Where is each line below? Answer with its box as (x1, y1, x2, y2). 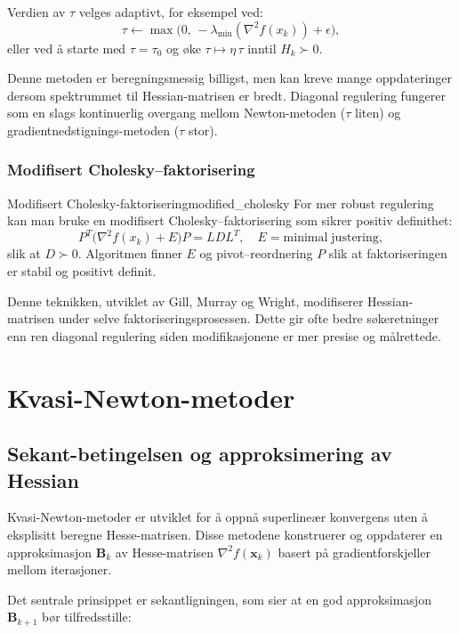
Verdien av (7, 3, 66, 20)
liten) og (355, 103, 401, 122)
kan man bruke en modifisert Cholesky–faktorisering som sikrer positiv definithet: (7, 211, 453, 230)
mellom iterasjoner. (7, 560, 112, 579)
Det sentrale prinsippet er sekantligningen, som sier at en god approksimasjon (7, 589, 431, 608)
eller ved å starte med (7, 38, 126, 57)
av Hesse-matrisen (115, 542, 214, 561)
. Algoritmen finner (77, 244, 182, 263)
